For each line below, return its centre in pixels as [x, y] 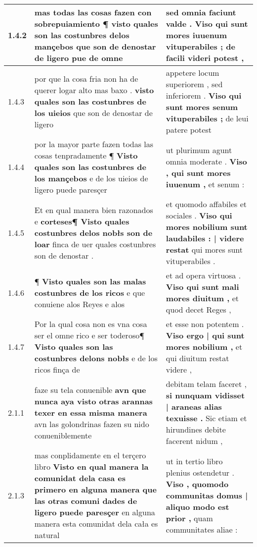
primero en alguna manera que [95, 489]
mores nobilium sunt [207, 227]
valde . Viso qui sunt [207, 24]
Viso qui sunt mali [202, 287]
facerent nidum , [194, 441]
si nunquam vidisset [205, 395]
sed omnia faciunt [201, 12]
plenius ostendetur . [200, 472]
